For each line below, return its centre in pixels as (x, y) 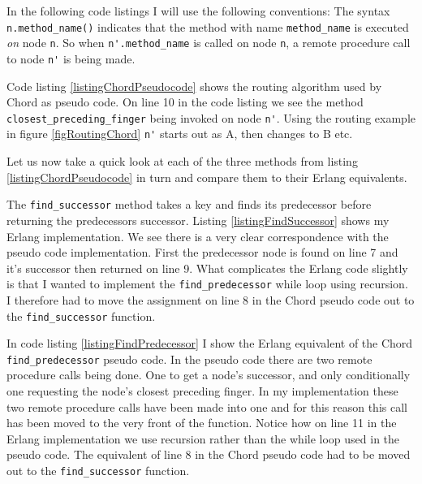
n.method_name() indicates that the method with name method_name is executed (208, 26)
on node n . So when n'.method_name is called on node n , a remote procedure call (209, 43)
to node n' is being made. (71, 58)
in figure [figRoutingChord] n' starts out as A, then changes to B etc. (180, 134)
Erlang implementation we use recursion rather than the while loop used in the (203, 438)
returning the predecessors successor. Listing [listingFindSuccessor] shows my (198, 220)
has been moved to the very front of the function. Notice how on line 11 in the (202, 423)
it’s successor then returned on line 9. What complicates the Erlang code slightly (207, 268)
